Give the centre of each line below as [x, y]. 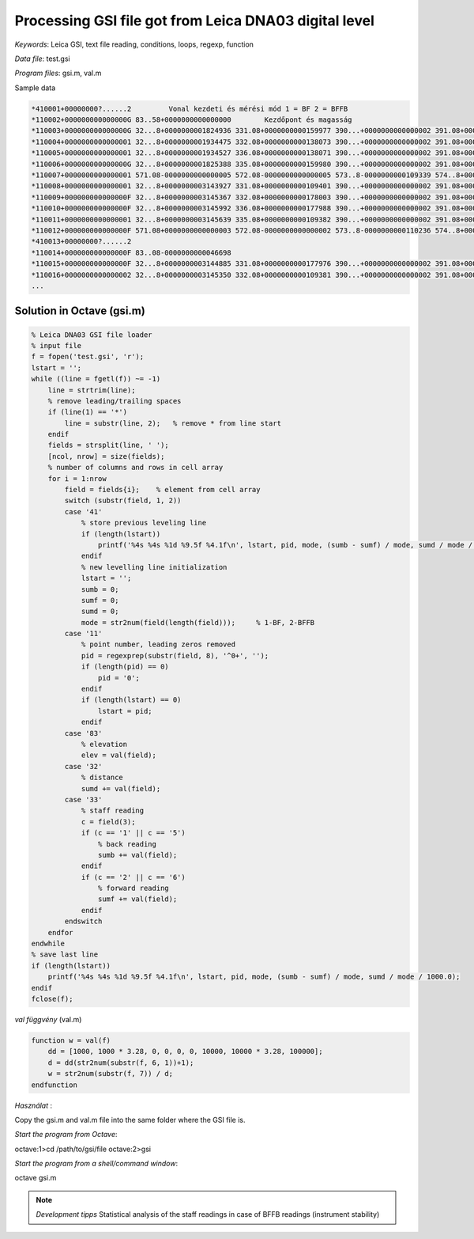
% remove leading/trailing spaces [115, 401]
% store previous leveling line [144, 523]
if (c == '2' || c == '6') [133, 877]
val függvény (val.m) [48, 1019]
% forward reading [133, 889]
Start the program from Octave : [66, 1135]
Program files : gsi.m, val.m [58, 73]
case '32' [83, 766]
